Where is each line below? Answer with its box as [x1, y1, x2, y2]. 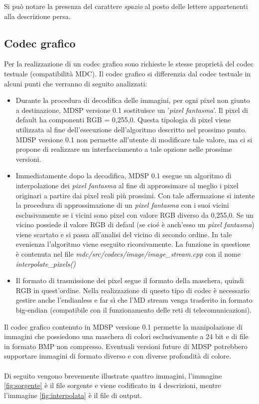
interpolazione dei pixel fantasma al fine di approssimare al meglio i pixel [15, 180, 239, 190]
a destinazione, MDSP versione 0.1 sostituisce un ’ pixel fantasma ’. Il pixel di [15, 104, 248, 115]
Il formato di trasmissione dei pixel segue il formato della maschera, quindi [15, 275, 244, 286]
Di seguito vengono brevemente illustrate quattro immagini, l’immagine [4, 370, 222, 381]
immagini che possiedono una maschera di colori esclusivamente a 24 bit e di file [4, 331, 249, 342]
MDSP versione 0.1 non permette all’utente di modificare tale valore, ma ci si [15, 134, 253, 144]
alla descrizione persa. [4, 10, 71, 21]
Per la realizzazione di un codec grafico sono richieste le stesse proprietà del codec [4, 58, 254, 69]
